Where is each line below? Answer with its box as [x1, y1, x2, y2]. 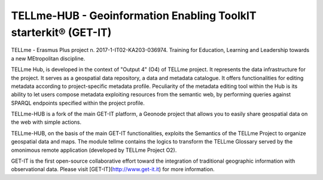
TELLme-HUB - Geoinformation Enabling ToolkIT [11, 9, 257, 22]
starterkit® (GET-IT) [11, 26, 112, 39]
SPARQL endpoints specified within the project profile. [11, 99, 145, 106]
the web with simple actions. [11, 118, 82, 126]
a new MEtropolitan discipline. [11, 54, 86, 62]
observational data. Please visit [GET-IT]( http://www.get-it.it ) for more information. [11, 166, 215, 173]
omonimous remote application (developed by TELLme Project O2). [11, 147, 177, 154]
